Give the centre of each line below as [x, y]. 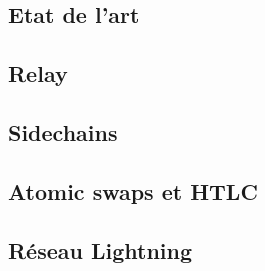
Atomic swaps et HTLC [133, 190]
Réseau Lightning [100, 249]
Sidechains [63, 131]
